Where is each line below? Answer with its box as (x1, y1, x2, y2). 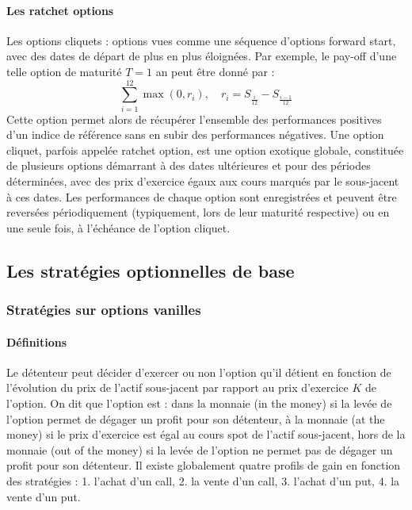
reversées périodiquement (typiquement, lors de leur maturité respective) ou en (6, 204, 390, 220)
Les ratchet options (6, 2, 114, 18)
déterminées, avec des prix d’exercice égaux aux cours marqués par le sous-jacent (6, 173, 399, 190)
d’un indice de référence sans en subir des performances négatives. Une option (6, 126, 384, 143)
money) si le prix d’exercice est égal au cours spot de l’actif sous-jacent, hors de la (6, 426, 406, 443)
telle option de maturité (6, 63, 122, 79)
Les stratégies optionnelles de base (6, 258, 295, 282)
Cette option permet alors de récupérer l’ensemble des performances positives (6, 110, 382, 127)
